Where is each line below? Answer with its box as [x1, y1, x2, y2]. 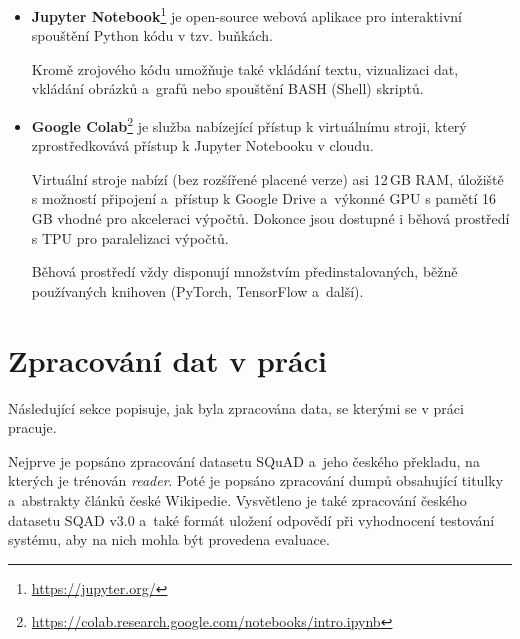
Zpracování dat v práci [8, 339, 327, 380]
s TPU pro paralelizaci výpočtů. [31, 227, 229, 248]
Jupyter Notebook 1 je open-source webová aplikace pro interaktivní [31, 3, 463, 26]
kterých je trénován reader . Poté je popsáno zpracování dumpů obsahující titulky [8, 470, 504, 491]
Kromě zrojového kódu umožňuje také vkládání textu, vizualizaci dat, [31, 58, 459, 79]
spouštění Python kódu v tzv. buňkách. [31, 25, 273, 46]
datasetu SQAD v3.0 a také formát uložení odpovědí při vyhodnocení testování [8, 509, 495, 530]
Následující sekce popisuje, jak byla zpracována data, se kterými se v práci [8, 397, 464, 418]
